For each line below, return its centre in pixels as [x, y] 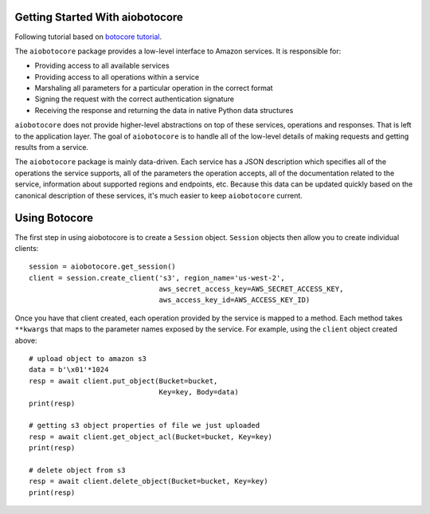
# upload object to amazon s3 [88, 359]
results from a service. [52, 147]
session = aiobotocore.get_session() [103, 267]
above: [26, 340]
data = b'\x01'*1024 [69, 370]
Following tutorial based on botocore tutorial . [88, 37]
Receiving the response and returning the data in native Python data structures [164, 110]
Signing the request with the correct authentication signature [135, 99]
